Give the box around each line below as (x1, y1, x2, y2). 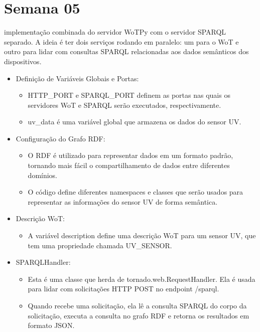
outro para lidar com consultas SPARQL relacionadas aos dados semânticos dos (4, 46, 249, 57)
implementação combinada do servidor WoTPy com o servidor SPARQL (4, 27, 226, 37)
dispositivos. (4, 56, 42, 66)
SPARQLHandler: (16, 257, 71, 267)
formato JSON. (28, 320, 75, 330)
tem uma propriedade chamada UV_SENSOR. (28, 240, 172, 250)
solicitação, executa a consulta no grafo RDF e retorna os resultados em (28, 310, 249, 320)
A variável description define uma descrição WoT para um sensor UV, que (28, 230, 256, 241)
